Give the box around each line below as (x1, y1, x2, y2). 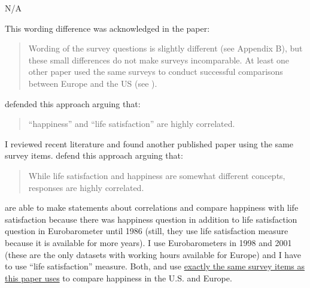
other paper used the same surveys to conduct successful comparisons (28, 65, 283, 78)
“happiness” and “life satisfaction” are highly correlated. (28, 117, 235, 130)
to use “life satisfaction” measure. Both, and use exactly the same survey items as (5, 260, 305, 272)
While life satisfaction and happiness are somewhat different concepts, (28, 169, 285, 181)
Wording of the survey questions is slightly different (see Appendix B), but (28, 42, 303, 54)
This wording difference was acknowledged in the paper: (5, 22, 210, 34)
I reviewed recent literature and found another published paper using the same (5, 137, 293, 150)
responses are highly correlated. (28, 181, 144, 193)
